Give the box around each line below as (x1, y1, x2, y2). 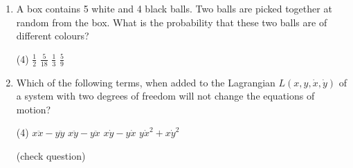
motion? (16, 102, 51, 116)
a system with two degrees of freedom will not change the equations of (16, 88, 315, 103)
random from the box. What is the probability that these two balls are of (16, 15, 327, 29)
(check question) (16, 148, 86, 162)
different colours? (16, 28, 89, 43)
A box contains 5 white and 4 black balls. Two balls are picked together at (16, 1, 332, 15)
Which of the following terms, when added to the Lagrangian (16, 75, 275, 89)
